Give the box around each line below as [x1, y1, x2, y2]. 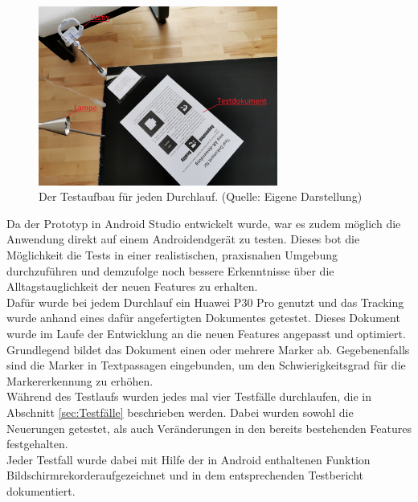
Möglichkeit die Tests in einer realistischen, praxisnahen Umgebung [6, 246, 338, 263]
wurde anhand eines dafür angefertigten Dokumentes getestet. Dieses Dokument [6, 309, 400, 326]
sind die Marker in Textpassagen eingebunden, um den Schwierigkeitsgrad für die [6, 357, 406, 373]
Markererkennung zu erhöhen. [6, 372, 154, 389]
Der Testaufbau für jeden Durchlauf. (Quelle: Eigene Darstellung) [39, 188, 363, 205]
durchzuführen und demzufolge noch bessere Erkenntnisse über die [6, 262, 334, 279]
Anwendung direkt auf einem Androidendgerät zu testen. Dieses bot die [6, 231, 360, 247]
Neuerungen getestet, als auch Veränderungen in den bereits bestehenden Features [6, 419, 412, 436]
